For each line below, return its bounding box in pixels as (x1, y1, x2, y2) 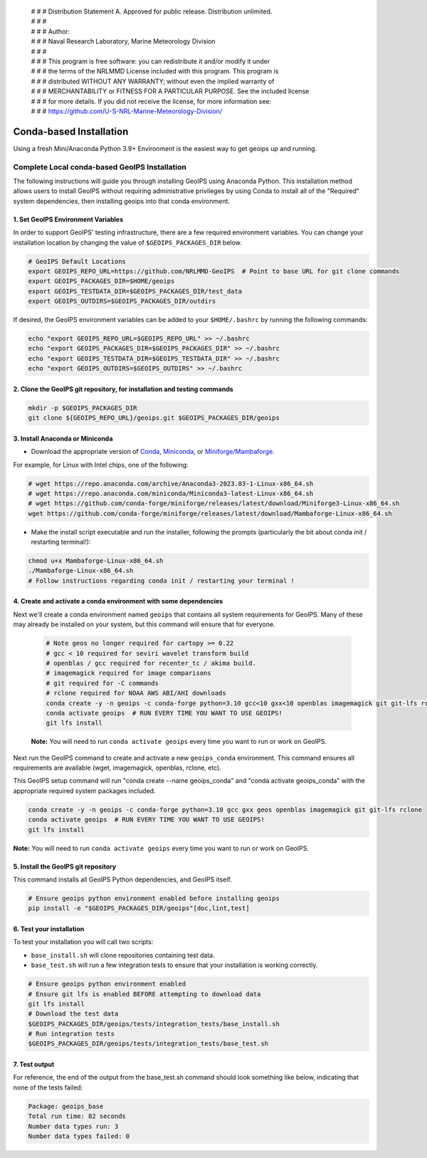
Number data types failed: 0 (28, 1132, 130, 1140)
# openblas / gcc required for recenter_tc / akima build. (46, 659, 256, 667)
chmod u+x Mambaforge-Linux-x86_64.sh (28, 557, 164, 565)
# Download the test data (28, 1010, 119, 1018)
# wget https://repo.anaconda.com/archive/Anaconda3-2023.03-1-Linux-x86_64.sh (28, 480, 314, 487)
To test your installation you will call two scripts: (13, 938, 154, 946)
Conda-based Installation (13, 125, 129, 138)
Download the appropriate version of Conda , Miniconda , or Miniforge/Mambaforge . (31, 448, 275, 456)
